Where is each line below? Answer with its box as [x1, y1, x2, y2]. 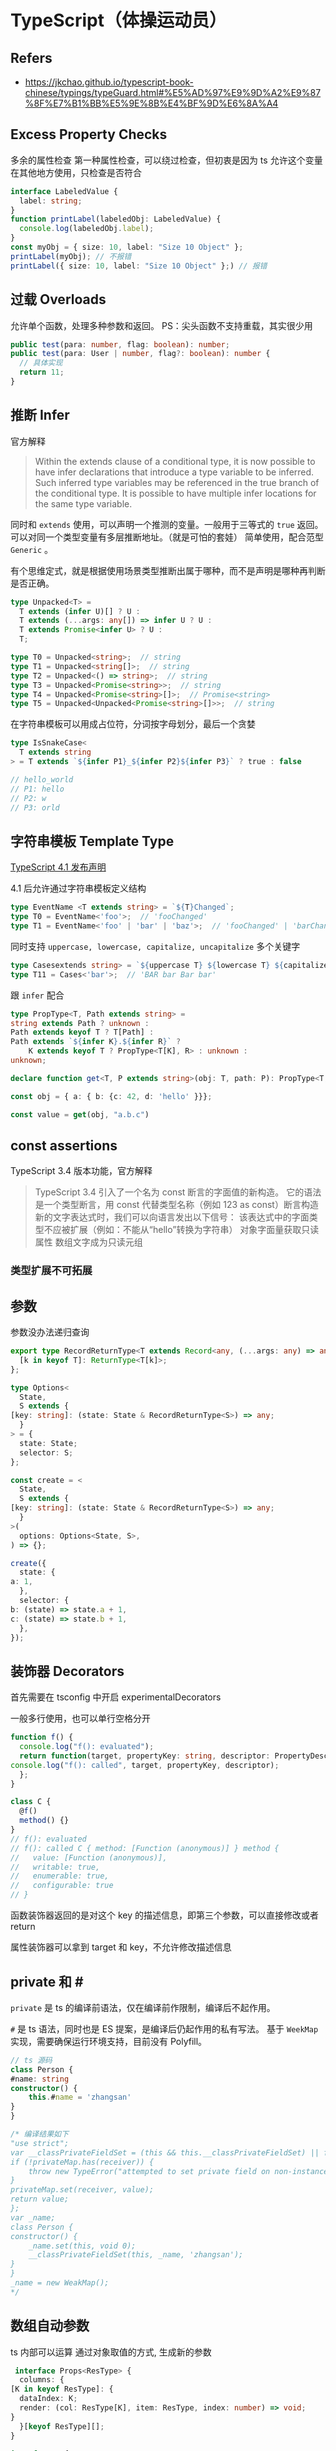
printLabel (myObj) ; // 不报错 [10, 251, 132, 261]
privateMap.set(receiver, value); [10, 2185, 155, 2195]
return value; [10, 2194, 70, 2205]
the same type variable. [34, 497, 133, 510]
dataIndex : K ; [19, 2394, 78, 2404]
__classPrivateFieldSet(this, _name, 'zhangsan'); [28, 2250, 244, 2260]
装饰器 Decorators [10, 1662, 125, 1680]
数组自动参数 [10, 2317, 90, 2335]
